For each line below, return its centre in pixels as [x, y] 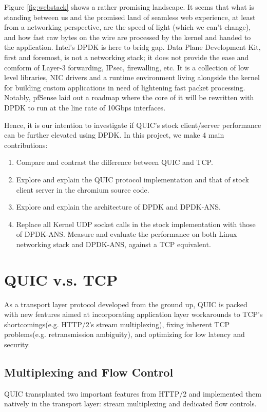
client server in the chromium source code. [83, 189]
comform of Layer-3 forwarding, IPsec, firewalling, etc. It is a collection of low [127, 67]
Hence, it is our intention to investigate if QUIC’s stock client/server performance [133, 125]
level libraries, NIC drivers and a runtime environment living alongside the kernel [132, 77]
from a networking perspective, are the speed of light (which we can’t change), [128, 27]
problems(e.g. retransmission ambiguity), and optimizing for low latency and [125, 334]
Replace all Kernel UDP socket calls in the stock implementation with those [136, 224]
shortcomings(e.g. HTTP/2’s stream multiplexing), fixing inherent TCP [117, 324]
